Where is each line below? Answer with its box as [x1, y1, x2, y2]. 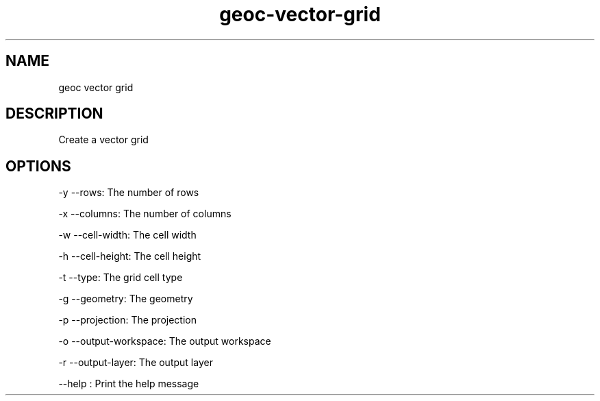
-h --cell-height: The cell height [58, 250, 201, 263]
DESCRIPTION [5, 105, 103, 123]
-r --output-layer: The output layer [58, 356, 213, 369]
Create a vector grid [58, 134, 149, 146]
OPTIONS [5, 157, 71, 175]
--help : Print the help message [58, 378, 199, 390]
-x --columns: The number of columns [58, 208, 232, 220]
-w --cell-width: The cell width [58, 229, 197, 241]
